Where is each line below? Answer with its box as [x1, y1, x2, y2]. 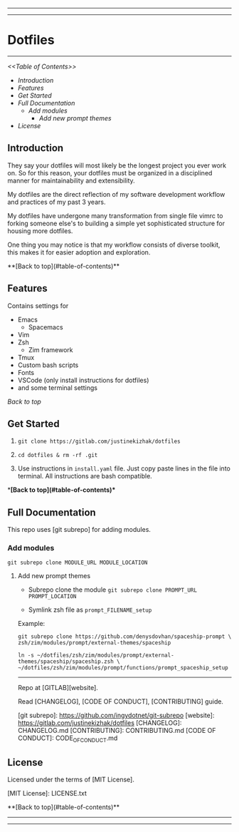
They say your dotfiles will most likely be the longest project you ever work [7, 161, 226, 170]
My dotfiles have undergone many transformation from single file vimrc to [7, 211, 223, 220]
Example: [17, 620, 46, 628]
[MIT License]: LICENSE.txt [7, 789, 87, 798]
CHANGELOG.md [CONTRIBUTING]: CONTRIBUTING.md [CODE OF [17, 726, 216, 735]
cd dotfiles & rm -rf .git [17, 452, 98, 459]
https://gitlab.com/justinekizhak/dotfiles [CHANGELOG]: [17, 719, 182, 727]
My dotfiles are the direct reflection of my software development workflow [7, 190, 225, 198]
